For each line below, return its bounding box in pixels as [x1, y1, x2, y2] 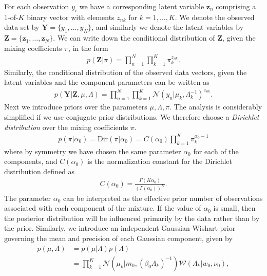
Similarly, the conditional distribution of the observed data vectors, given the [4, 66, 247, 77]
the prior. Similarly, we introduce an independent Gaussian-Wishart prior [4, 223, 236, 233]
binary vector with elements [27, 11, 115, 22]
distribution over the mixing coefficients [4, 121, 128, 132]
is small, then [213, 203, 256, 213]
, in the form [68, 42, 108, 53]
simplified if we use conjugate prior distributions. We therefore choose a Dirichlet [4, 112, 259, 122]
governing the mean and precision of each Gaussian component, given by [4, 232, 233, 243]
